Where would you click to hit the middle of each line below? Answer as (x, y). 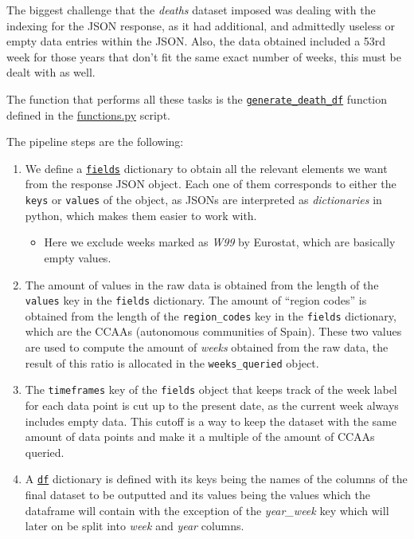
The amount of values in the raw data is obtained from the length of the (202, 284)
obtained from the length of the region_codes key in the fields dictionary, (211, 315)
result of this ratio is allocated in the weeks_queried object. (172, 362)
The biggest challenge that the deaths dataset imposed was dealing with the (191, 10)
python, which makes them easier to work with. (141, 215)
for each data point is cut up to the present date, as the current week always (212, 405)
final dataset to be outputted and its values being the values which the (197, 494)
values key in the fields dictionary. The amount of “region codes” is (196, 300)
